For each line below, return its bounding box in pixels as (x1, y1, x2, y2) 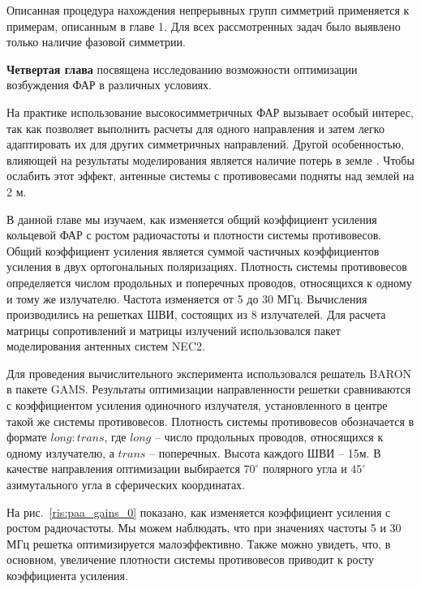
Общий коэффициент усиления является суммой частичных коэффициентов (6, 242, 380, 259)
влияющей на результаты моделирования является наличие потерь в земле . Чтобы (6, 151, 415, 168)
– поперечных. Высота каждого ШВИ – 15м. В (149, 444, 381, 461)
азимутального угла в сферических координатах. (6, 476, 246, 493)
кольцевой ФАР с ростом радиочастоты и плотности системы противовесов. (6, 226, 382, 243)
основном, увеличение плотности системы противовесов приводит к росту (6, 551, 375, 568)
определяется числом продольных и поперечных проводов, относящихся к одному (6, 273, 412, 290)
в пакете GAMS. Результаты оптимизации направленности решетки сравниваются (6, 380, 411, 398)
